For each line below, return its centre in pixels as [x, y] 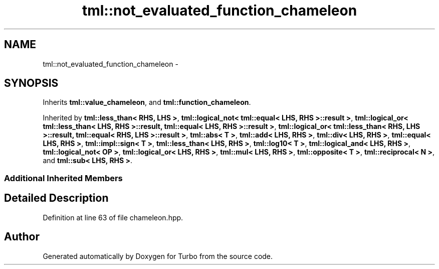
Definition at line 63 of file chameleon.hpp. [113, 217]
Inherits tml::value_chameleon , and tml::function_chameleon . [147, 102]
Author [22, 237]
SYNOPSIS [31, 83]
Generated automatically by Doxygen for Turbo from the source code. [158, 256]
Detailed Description [56, 198]
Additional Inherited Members [63, 178]
